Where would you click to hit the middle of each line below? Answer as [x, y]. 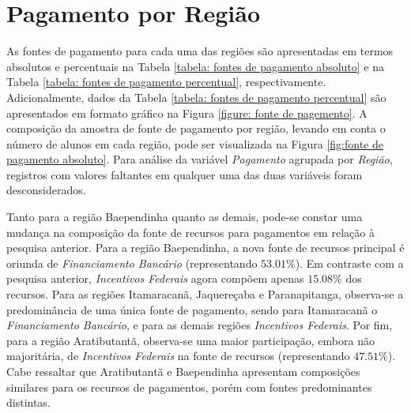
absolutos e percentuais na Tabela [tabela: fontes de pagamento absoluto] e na [195, 66]
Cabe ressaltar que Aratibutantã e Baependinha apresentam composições [183, 371]
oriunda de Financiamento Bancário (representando [132, 263]
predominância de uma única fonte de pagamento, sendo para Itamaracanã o [192, 309]
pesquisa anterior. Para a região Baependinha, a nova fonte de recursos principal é [205, 248]
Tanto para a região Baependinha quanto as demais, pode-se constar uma [185, 217]
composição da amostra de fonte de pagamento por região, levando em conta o [196, 128]
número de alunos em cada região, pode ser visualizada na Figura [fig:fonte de [195, 143]
